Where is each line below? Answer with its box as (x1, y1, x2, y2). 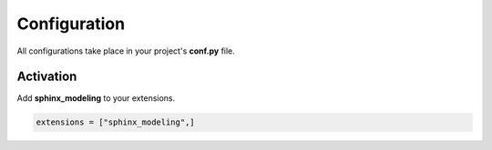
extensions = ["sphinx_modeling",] (36, 117, 195, 127)
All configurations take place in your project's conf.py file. (16, 45, 236, 56)
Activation (16, 69, 77, 85)
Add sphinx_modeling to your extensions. (16, 93, 176, 104)
